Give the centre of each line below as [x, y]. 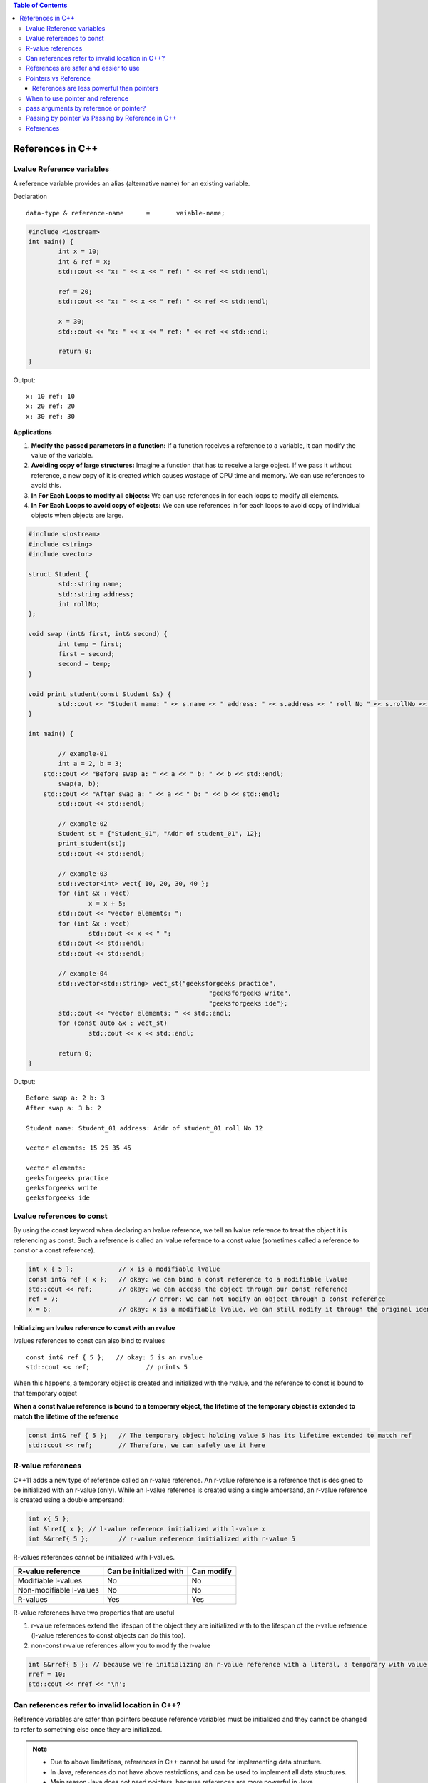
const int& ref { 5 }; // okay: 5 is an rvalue [114, 1357]
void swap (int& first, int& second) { [98, 634]
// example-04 [83, 973]
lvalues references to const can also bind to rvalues [89, 1341]
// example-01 [83, 753]
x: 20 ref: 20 [50, 406]
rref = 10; [47, 1675]
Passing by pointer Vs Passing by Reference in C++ [102, 118]
